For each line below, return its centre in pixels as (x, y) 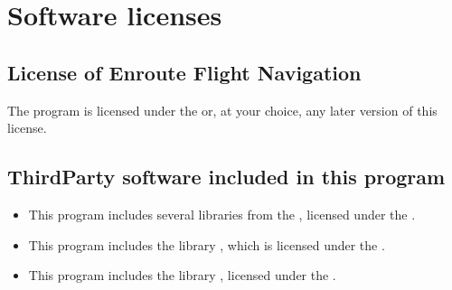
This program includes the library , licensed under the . (182, 275)
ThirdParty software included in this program (226, 177)
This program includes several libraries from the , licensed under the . (222, 214)
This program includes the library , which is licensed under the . (207, 244)
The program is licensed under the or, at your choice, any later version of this (222, 110)
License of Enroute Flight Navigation (184, 72)
